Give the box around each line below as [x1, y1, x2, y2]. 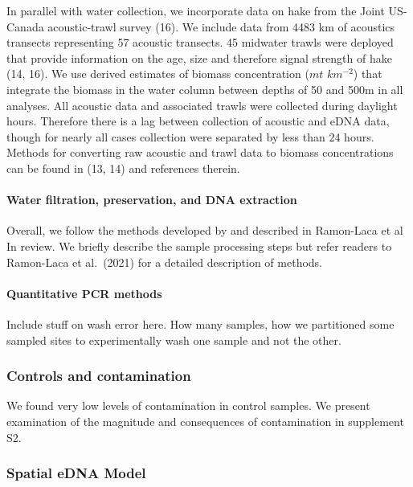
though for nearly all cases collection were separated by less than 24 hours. [6, 128, 374, 145]
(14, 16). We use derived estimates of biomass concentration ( [6, 65, 309, 82]
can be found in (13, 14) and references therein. [6, 159, 240, 176]
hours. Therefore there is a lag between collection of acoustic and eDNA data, [6, 113, 390, 129]
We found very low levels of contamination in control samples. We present [6, 397, 370, 414]
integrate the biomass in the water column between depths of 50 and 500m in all [6, 80, 403, 97]
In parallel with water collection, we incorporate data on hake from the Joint [6, 2, 385, 18]
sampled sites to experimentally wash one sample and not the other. [6, 331, 341, 348]
